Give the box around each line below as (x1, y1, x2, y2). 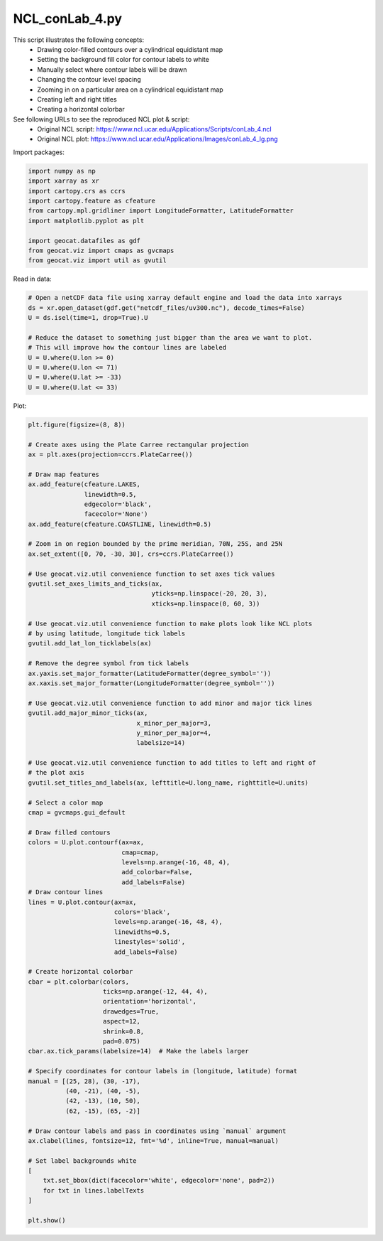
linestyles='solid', (113, 938, 186, 946)
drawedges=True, (103, 1007, 160, 1016)
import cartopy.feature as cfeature (28, 197, 156, 205)
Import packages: (13, 148, 65, 156)
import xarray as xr (28, 177, 99, 185)
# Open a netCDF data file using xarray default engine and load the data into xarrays (28, 294, 343, 302)
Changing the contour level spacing (37, 75, 141, 84)
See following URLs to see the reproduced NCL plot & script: (13, 114, 190, 124)
